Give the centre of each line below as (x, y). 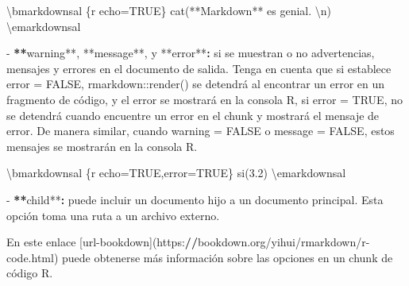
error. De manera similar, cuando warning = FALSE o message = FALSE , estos (201, 131)
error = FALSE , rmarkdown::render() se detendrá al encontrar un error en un (196, 84)
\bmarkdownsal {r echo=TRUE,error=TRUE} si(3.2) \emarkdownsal (176, 173)
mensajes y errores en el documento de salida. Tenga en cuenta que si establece (199, 68)
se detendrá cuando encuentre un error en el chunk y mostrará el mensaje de (193, 115)
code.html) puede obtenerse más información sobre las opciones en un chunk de (200, 257)
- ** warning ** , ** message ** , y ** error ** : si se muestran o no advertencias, (191, 53)
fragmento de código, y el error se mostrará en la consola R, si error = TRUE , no (204, 99)
